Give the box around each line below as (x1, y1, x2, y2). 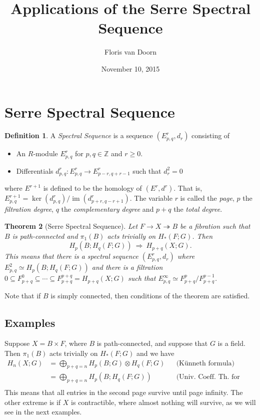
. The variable (129, 193, 172, 203)
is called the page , (180, 193, 234, 203)
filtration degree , (4, 204, 54, 214)
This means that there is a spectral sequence (4, 251, 138, 261)
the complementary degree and (61, 204, 154, 214)
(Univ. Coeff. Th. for (176, 373, 240, 381)
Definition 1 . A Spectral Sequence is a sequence (4, 130, 153, 141)
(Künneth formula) (176, 359, 235, 367)
